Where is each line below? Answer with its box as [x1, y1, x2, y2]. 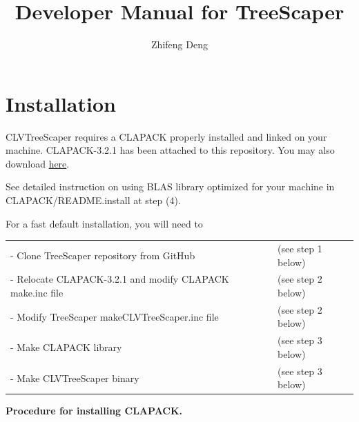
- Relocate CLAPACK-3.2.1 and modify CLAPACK [10, 272, 229, 286]
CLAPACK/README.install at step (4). [6, 193, 181, 208]
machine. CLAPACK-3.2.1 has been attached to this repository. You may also [6, 143, 335, 157]
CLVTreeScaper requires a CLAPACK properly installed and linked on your [6, 129, 327, 143]
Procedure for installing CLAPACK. [6, 403, 183, 418]
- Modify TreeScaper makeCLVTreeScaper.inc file [10, 309, 219, 323]
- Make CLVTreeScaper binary [10, 370, 139, 385]
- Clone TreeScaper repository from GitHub [10, 248, 195, 262]
